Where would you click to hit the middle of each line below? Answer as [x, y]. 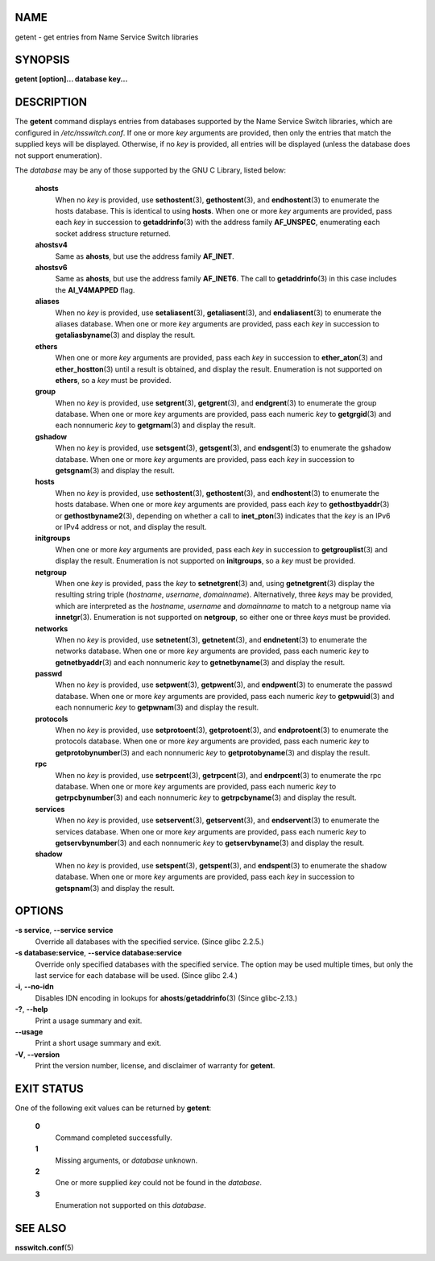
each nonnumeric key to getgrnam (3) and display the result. [155, 425]
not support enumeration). [58, 155]
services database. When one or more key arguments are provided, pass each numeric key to [211, 831]
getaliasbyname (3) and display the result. [125, 335]
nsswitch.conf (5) [44, 1248]
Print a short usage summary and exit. [98, 1043]
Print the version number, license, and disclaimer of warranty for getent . [155, 1066]
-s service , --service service [64, 930]
